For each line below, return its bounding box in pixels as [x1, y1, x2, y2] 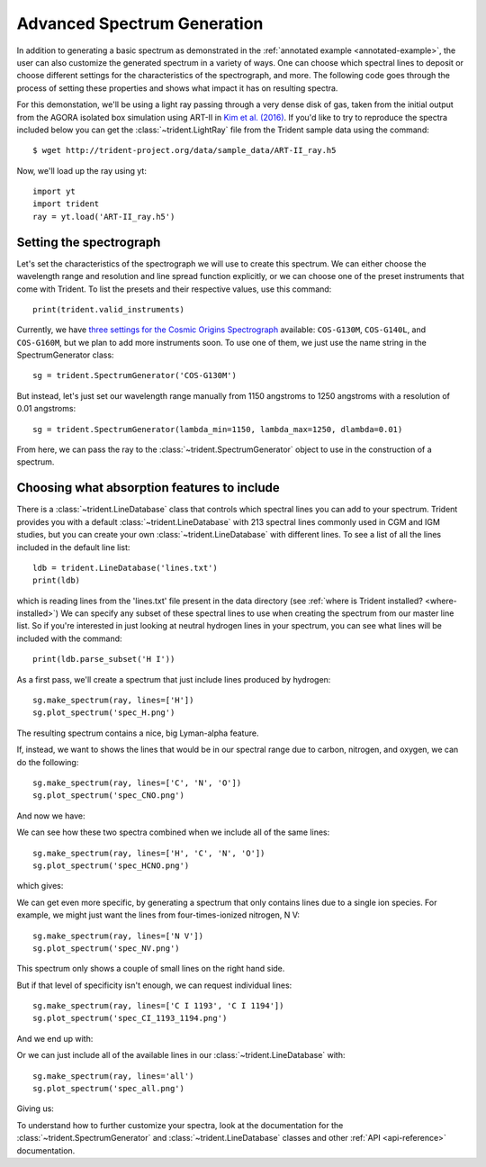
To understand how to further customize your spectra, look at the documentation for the [16, 1119, 344, 1130]
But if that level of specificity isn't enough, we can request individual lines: [16, 980, 292, 991]
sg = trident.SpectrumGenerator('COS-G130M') [32, 370, 238, 381]
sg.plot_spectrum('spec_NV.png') [32, 943, 180, 954]
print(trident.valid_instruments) [32, 304, 184, 314]
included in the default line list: [16, 541, 130, 553]
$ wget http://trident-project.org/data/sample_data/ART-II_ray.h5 [32, 145, 337, 156]
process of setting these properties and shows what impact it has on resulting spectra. [16, 82, 338, 94]
